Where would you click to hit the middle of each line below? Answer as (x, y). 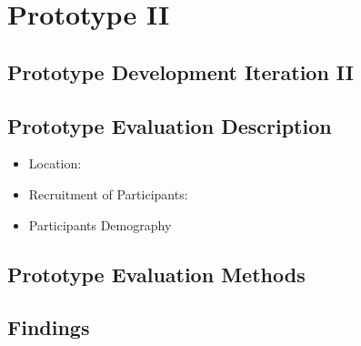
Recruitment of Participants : (108, 193)
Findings (49, 327)
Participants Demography (100, 224)
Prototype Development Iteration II (180, 71)
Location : (55, 163)
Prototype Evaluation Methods (156, 274)
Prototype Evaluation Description (170, 125)
